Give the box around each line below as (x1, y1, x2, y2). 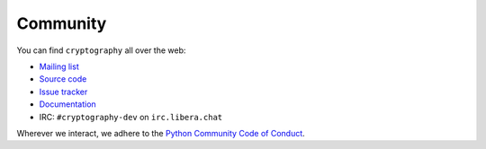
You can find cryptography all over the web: (16, 45, 186, 56)
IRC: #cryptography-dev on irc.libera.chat (39, 111, 223, 122)
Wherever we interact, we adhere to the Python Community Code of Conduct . (16, 127, 305, 138)
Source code (39, 74, 87, 84)
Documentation (39, 99, 96, 110)
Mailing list (39, 61, 80, 72)
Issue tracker (39, 86, 88, 97)
